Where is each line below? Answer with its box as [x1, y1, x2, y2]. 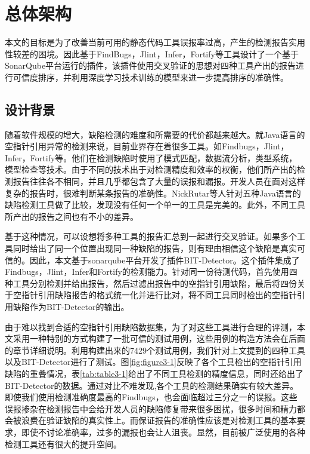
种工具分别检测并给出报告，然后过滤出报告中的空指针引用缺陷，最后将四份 [5, 277, 297, 289]
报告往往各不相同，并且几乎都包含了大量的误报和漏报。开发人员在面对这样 [13, 175, 305, 188]
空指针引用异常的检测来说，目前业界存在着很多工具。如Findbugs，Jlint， [5, 140, 289, 152]
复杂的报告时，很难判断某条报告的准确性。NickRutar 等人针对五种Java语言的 [5, 186, 301, 199]
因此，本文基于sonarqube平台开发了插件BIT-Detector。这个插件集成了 [29, 253, 300, 266]
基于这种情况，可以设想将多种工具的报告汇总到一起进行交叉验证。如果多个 [5, 230, 297, 243]
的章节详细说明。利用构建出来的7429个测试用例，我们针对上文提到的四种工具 [5, 343, 305, 356]
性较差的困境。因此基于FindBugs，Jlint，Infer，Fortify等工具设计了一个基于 [5, 47, 299, 60]
